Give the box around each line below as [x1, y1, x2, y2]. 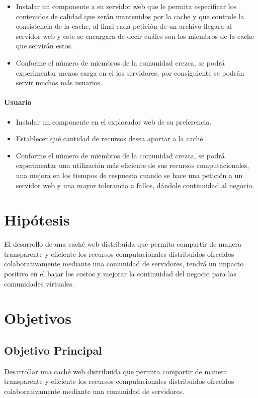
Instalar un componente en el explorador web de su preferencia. [16, 116, 212, 127]
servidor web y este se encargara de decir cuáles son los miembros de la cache [16, 30, 254, 41]
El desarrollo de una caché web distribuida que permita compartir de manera [4, 239, 241, 249]
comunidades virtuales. [4, 278, 74, 289]
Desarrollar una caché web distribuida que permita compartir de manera [4, 366, 227, 376]
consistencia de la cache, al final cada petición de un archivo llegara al [16, 21, 232, 31]
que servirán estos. [16, 40, 73, 51]
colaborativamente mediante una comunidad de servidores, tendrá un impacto [4, 258, 244, 269]
